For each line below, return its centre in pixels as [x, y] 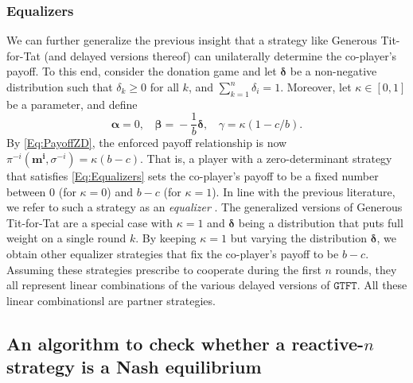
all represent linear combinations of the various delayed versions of [168, 285]
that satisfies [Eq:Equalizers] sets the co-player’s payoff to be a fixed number [193, 176]
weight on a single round [66, 238]
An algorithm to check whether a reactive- [185, 343]
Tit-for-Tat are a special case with [90, 222]
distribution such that [60, 87]
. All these [382, 285]
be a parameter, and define [72, 104]
